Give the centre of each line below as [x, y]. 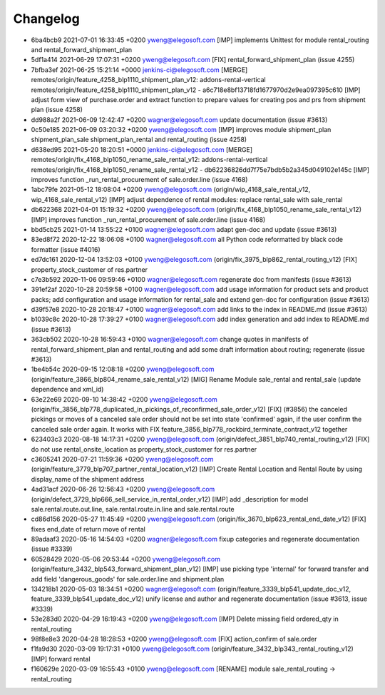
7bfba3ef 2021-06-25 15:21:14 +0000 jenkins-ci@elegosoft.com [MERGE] [139, 70]
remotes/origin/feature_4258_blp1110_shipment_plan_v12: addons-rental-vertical [149, 80]
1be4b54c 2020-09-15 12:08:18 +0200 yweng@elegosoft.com [123, 369]
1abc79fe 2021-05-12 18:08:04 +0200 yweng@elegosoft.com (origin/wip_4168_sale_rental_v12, [171, 190]
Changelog [46, 19]
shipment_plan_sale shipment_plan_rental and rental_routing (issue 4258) [139, 140]
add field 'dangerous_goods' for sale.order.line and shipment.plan [128, 579]
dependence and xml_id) [67, 390]
